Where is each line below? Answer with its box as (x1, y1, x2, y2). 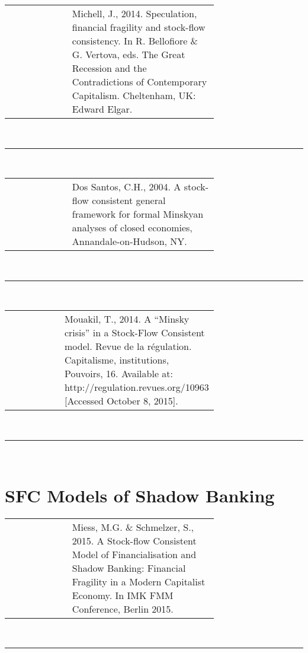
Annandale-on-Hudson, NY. (72, 234, 187, 249)
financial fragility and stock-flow (72, 20, 206, 34)
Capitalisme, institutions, (64, 353, 169, 367)
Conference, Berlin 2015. (72, 601, 174, 616)
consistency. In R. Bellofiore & (72, 34, 198, 47)
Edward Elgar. (72, 102, 133, 116)
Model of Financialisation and (72, 547, 197, 561)
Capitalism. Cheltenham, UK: (72, 88, 196, 102)
